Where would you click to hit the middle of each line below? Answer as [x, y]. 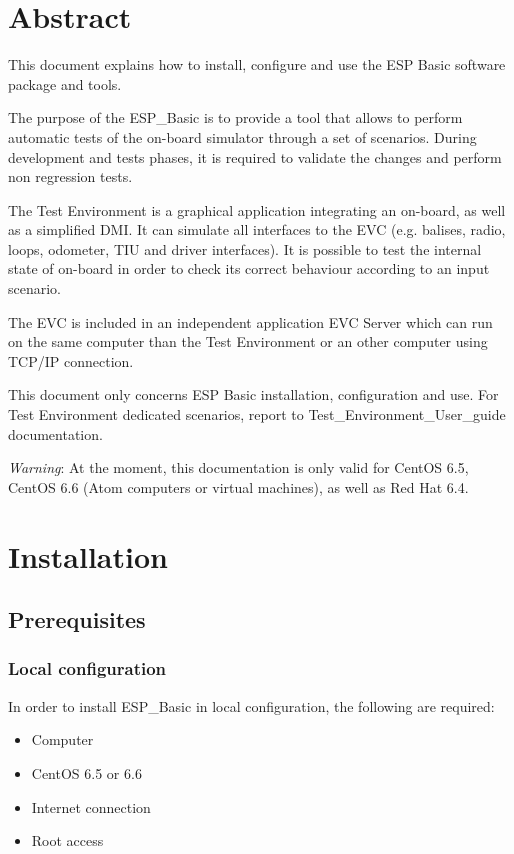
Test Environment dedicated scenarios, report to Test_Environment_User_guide [257, 414]
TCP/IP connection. [71, 360]
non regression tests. [70, 176]
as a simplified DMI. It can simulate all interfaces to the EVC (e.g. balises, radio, [257, 229]
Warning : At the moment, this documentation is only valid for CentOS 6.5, [238, 467]
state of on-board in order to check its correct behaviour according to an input [249, 268]
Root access [67, 840]
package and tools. [65, 83]
